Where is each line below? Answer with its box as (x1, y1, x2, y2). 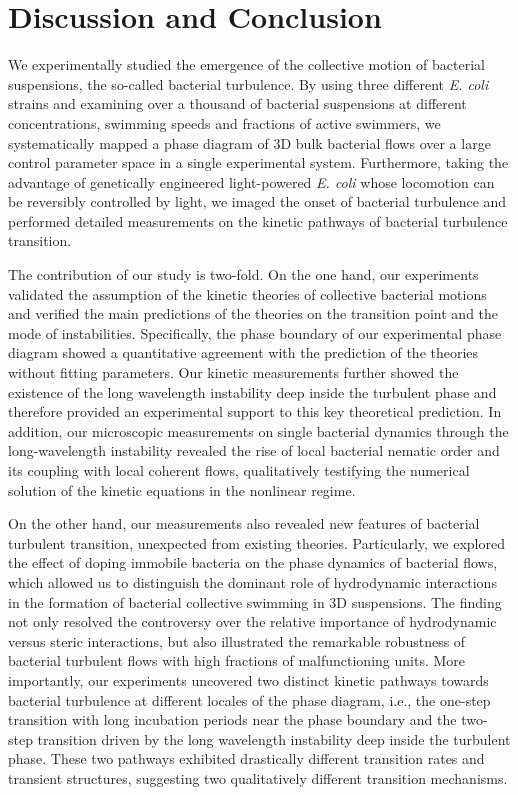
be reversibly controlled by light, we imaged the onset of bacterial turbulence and (8, 191, 507, 212)
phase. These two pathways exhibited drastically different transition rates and (8, 748, 485, 769)
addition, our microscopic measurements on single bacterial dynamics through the (8, 420, 509, 441)
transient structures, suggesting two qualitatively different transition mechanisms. (8, 767, 508, 788)
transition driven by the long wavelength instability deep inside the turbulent (37, 728, 511, 749)
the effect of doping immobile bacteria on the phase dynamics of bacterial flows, (8, 552, 498, 573)
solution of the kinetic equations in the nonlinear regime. (8, 479, 356, 500)
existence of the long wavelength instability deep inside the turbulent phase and (8, 381, 497, 402)
